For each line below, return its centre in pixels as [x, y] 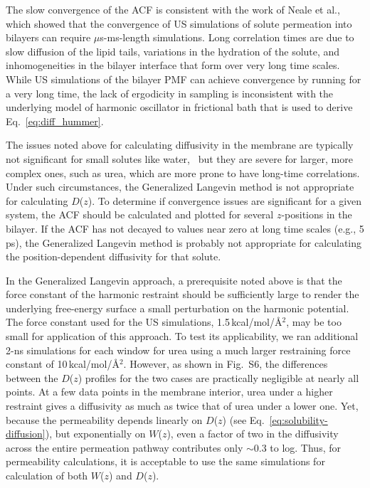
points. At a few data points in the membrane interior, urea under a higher [169, 392]
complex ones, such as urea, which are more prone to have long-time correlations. [183, 173]
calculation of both [47, 475]
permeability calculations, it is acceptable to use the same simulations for [165, 461]
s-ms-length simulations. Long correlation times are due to [227, 37]
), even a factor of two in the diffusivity [253, 434]
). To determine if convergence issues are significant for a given [225, 200]
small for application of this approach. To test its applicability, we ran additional [182, 336]
